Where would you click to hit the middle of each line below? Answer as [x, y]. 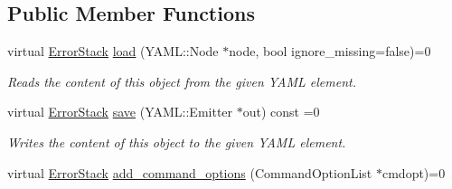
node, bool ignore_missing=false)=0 [330, 51]
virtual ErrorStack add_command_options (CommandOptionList [190, 172]
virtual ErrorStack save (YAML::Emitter [120, 112]
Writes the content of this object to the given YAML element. [177, 142]
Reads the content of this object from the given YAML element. [182, 81]
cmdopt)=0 [414, 172]
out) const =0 [281, 112]
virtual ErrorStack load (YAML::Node [113, 51]
